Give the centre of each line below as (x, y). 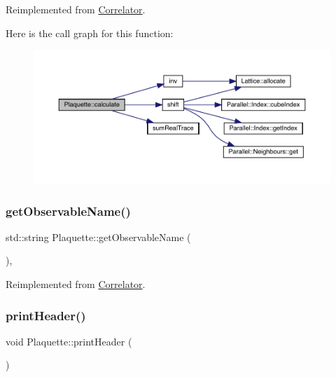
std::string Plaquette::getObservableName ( (98, 237)
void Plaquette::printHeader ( (69, 341)
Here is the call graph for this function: (90, 33)
